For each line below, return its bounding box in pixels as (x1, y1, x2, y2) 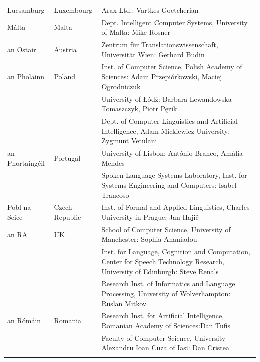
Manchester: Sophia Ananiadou (101, 234, 197, 244)
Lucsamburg (7, 4, 45, 15)
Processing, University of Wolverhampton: (101, 288, 231, 298)
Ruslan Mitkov (101, 298, 147, 308)
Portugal (54, 152, 81, 163)
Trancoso (101, 189, 129, 200)
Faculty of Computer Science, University (101, 332, 226, 343)
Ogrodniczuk (101, 81, 141, 91)
